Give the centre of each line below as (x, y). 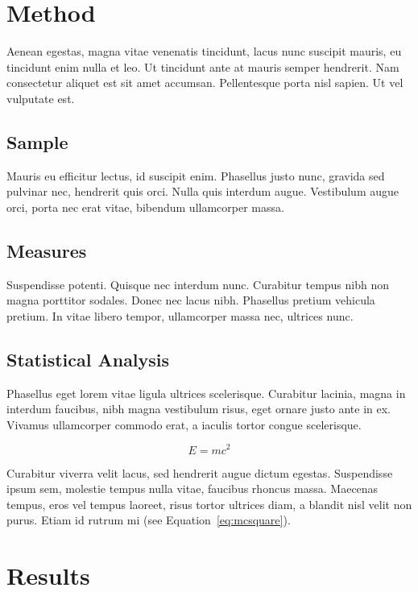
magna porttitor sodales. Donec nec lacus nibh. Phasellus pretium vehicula (191, 300)
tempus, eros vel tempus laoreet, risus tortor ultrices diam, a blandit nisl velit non (209, 504)
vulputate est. (41, 98)
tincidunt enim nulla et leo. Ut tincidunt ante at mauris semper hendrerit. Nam (203, 66)
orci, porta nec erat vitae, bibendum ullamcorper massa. (145, 207)
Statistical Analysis (88, 359)
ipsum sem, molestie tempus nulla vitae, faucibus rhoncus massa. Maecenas (192, 489)
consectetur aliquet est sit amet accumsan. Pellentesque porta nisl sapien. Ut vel (205, 83)
